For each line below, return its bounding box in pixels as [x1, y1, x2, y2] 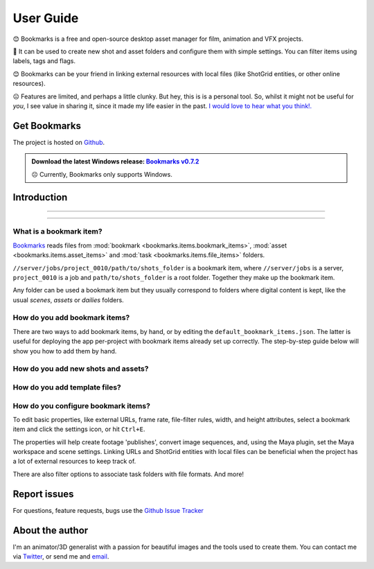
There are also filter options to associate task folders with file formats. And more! [12, 470, 244, 478]
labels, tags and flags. [12, 57, 76, 65]
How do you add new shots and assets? [12, 364, 149, 374]
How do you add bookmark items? [12, 313, 130, 322]
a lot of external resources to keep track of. [12, 457, 136, 466]
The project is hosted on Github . [12, 138, 105, 146]
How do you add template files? [12, 382, 121, 392]
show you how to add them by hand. [12, 347, 117, 355]
